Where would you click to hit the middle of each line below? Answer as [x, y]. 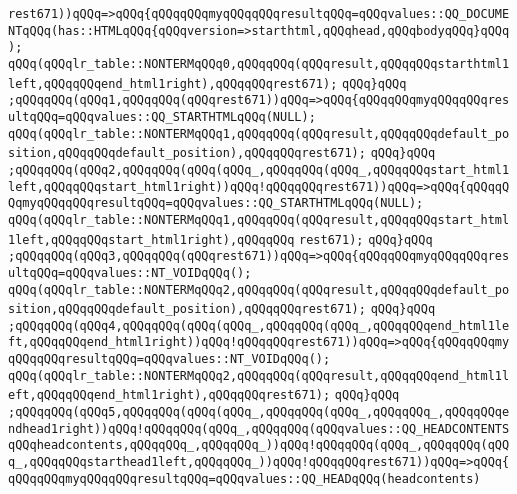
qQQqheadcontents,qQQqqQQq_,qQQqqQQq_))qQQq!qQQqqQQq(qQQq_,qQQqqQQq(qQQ [259, 445]
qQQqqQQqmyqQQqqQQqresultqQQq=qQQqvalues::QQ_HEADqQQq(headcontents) [244, 478]
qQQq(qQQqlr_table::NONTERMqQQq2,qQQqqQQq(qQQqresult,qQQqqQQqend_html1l [259, 375]
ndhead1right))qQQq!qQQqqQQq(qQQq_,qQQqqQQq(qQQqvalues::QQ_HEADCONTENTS [259, 428]
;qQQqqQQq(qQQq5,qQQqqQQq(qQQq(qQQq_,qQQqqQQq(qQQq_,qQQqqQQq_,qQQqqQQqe [259, 412]
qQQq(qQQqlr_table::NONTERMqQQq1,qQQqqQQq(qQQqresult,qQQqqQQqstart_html [259, 219]
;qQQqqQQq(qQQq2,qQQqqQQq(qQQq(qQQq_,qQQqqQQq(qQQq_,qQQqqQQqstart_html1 [259, 169]
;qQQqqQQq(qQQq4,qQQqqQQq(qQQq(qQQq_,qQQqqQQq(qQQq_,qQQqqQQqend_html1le [259, 325]
